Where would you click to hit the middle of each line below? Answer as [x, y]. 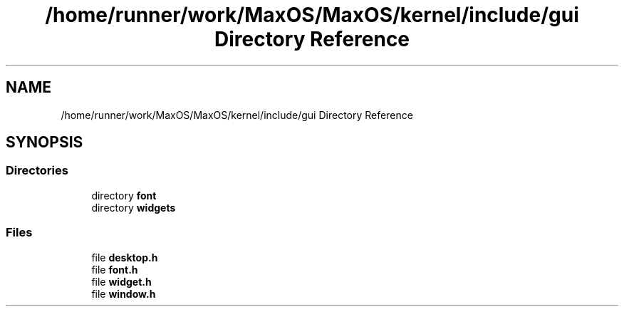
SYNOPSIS [45, 142]
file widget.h [121, 281]
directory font [124, 195]
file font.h [115, 269]
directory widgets [134, 207]
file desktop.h [125, 257]
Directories [37, 171]
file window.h [124, 293]
